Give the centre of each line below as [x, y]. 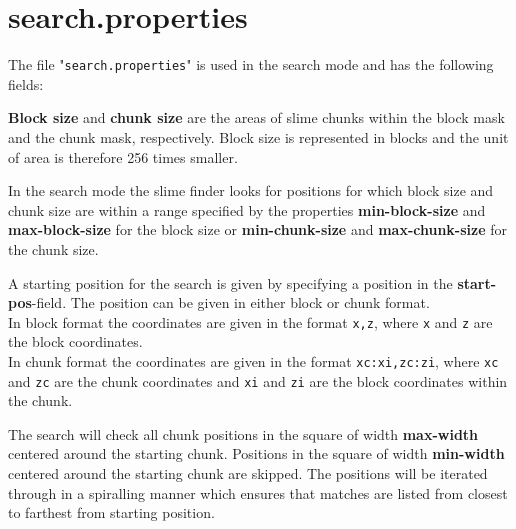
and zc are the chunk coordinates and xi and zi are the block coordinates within [258, 380]
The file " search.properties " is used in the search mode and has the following [251, 64]
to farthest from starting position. [111, 512]
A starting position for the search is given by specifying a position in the [230, 282]
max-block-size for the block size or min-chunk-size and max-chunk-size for [258, 229]
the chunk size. [53, 248]
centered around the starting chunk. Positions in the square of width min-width [256, 453]
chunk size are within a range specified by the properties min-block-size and [247, 209]
